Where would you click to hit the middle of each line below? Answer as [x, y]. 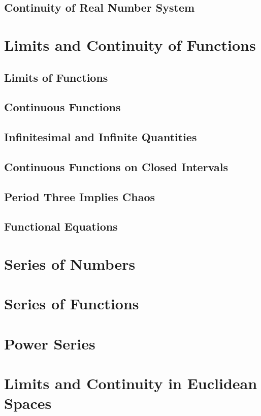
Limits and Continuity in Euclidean [131, 383]
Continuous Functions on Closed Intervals [116, 166]
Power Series [50, 343]
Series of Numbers [70, 264]
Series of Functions [72, 303]
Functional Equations [61, 226]
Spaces [28, 403]
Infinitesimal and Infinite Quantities [101, 137]
